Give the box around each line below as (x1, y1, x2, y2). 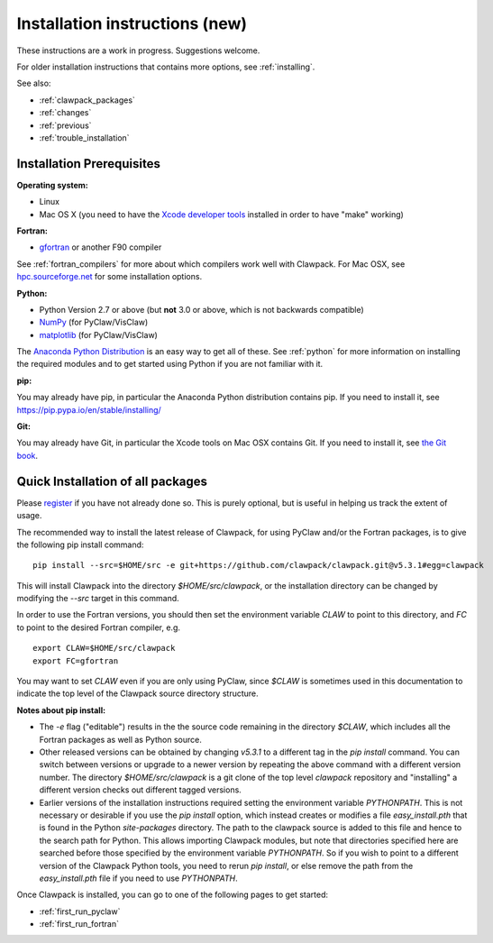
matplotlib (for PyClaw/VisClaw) (39, 329, 158, 340)
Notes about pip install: (16, 704, 106, 716)
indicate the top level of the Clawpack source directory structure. (16, 688, 259, 699)
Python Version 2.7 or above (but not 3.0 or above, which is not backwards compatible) (39, 304, 364, 315)
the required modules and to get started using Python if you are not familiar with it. (16, 359, 324, 370)
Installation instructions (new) (16, 14, 248, 33)
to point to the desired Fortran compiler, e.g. (16, 622, 180, 633)
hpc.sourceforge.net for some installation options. (16, 271, 203, 282)
